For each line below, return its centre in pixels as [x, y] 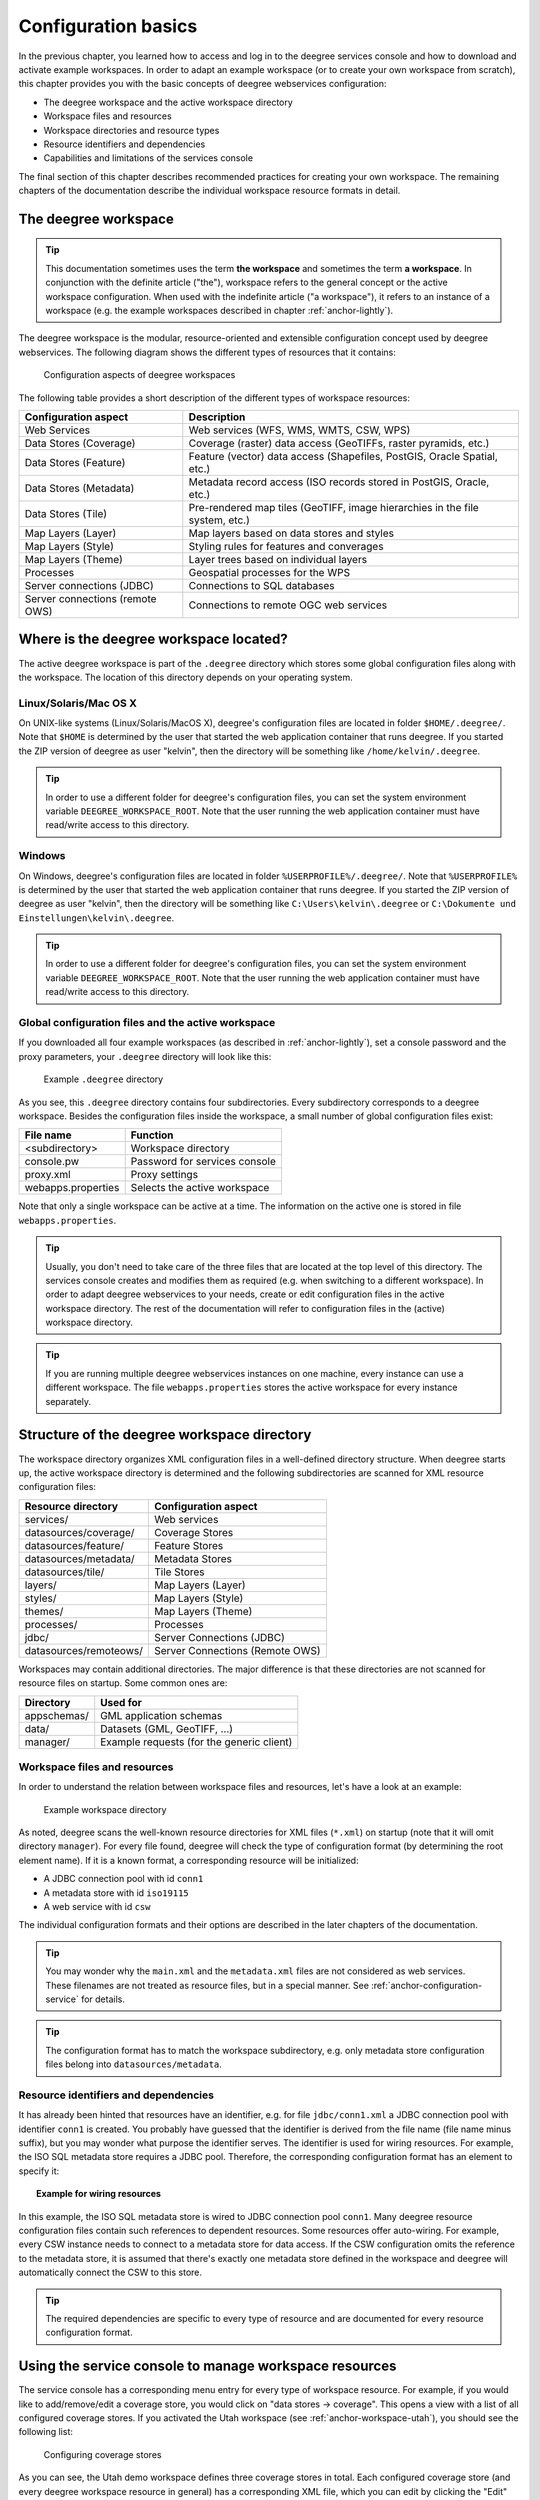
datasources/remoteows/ [84, 1650]
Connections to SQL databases [261, 585]
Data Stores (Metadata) [79, 488]
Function [152, 1135]
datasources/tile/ [64, 1572]
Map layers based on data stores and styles [291, 533]
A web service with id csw [97, 1906]
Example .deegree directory [103, 1079]
